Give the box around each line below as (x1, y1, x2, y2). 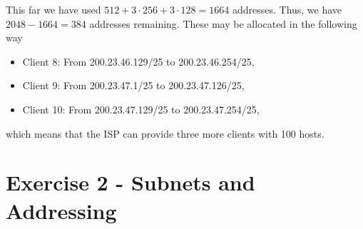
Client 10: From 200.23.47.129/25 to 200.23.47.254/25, (22, 101, 260, 116)
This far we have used (6, 2, 101, 16)
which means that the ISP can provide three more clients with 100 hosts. (6, 126, 324, 141)
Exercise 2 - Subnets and (6, 168, 255, 197)
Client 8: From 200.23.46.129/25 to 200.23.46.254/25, (22, 54, 255, 68)
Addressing (6, 195, 117, 225)
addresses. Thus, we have (232, 2, 342, 16)
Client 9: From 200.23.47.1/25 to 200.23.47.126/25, (22, 78, 245, 93)
